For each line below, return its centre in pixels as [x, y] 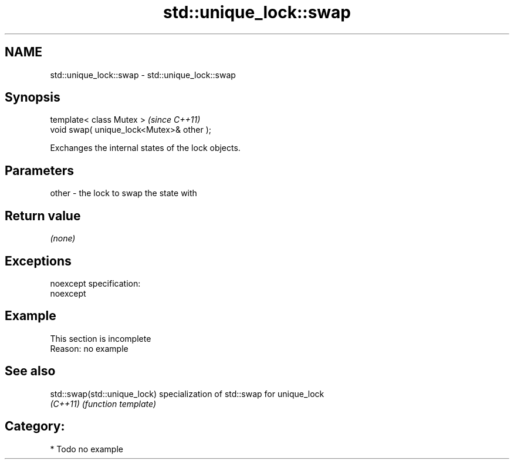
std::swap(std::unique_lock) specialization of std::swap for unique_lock [187, 394]
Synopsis [33, 97]
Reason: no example [89, 348]
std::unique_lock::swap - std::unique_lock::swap [143, 75]
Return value [43, 216]
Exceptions [38, 261]
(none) [63, 238]
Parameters [39, 170]
